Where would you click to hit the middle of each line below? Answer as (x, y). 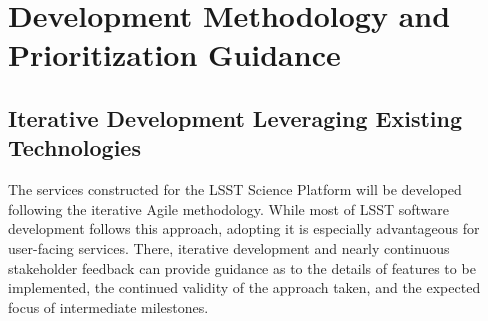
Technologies (74, 147)
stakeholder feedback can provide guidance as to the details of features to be (242, 267)
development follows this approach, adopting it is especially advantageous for (244, 228)
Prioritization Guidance (174, 54)
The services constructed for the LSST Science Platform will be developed (235, 189)
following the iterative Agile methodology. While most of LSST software (229, 208)
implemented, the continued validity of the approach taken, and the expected (244, 287)
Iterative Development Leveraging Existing (235, 117)
